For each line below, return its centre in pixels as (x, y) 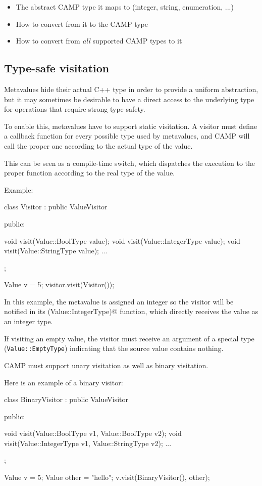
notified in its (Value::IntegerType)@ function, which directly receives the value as (131, 311)
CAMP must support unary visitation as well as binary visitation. (106, 365)
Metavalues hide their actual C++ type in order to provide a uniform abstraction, (131, 89)
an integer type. (29, 321)
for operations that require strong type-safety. (75, 109)
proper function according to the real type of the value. (90, 173)
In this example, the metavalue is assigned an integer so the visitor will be (119, 301)
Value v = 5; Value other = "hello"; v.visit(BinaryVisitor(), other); (107, 477)
